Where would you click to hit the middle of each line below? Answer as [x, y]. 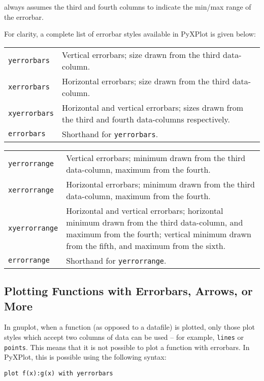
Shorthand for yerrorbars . [110, 134]
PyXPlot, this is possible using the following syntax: [85, 357]
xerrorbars [29, 87]
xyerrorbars [31, 113]
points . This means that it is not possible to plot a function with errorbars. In [127, 347]
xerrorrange [31, 190]
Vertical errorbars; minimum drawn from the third [156, 157]
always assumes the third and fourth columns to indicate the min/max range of [128, 7]
